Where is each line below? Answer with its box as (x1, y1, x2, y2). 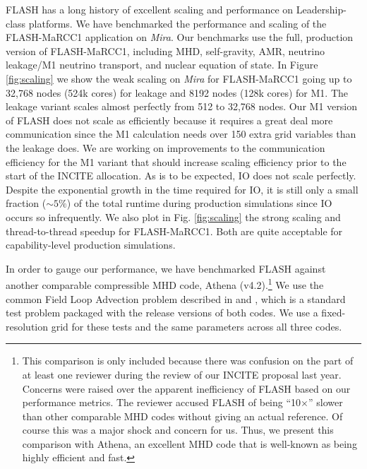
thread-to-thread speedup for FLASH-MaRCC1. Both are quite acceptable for (6, 223, 343, 238)
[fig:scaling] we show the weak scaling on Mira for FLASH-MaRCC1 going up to (6, 71, 352, 85)
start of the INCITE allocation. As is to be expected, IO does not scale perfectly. (6, 168, 356, 183)
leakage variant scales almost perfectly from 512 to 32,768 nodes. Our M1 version (6, 99, 357, 114)
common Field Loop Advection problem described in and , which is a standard (6, 291, 346, 306)
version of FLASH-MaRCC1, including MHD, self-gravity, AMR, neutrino (6, 43, 325, 58)
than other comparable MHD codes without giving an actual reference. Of (22, 408, 343, 423)
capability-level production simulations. (6, 237, 176, 252)
